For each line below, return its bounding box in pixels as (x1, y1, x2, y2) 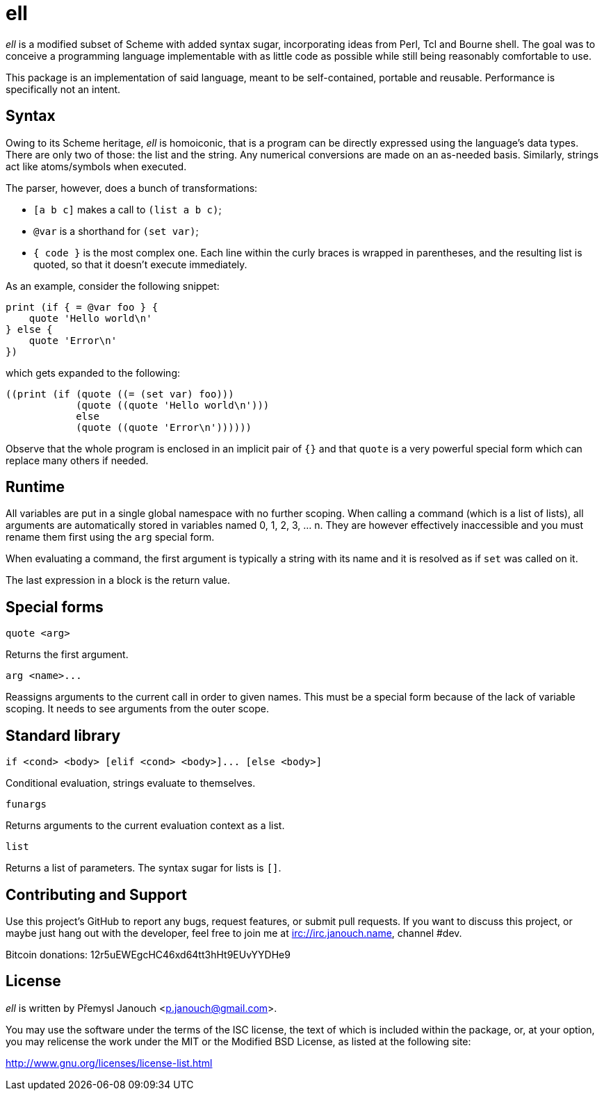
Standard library (6, 726, 121, 744)
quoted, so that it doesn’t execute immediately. (33, 258, 247, 270)
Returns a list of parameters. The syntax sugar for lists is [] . (6, 862, 281, 874)
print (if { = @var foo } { (6, 301, 158, 313)
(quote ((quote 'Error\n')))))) (76, 421, 252, 433)
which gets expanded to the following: (6, 366, 180, 379)
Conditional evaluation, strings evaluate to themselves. (6, 777, 256, 790)
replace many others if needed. (6, 454, 149, 466)
